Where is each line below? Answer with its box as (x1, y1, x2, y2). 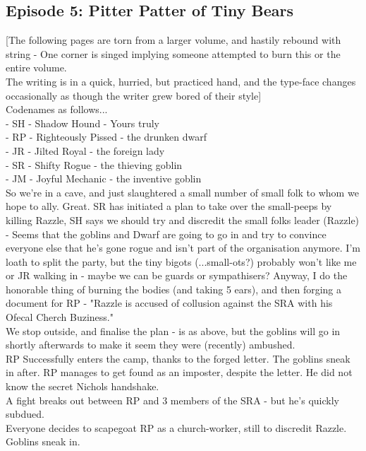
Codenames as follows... (6, 102, 108, 117)
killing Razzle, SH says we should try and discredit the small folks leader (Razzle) (6, 212, 360, 227)
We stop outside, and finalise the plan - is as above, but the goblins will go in (6, 323, 341, 338)
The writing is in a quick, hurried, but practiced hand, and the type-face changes (6, 74, 356, 88)
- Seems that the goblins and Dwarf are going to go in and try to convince (6, 226, 327, 241)
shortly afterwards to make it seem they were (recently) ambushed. (6, 337, 295, 352)
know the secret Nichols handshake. (6, 379, 159, 394)
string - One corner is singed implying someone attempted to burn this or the (6, 46, 341, 61)
